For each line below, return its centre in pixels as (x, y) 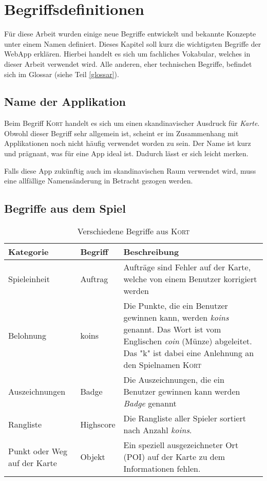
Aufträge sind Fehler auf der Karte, (187, 267)
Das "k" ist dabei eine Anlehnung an (189, 353)
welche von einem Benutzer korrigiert (190, 279)
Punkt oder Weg (38, 451)
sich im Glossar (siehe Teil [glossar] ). (62, 74)
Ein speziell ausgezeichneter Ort (181, 445)
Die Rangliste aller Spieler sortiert (185, 418)
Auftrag (94, 279)
